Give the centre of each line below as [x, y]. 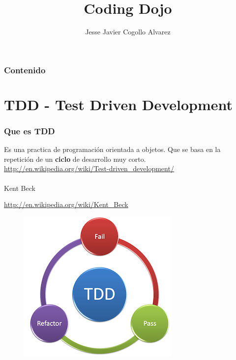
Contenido [25, 70]
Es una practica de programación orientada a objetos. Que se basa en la [112, 149]
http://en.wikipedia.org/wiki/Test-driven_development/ [89, 168]
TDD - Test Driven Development [118, 104]
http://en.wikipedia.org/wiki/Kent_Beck [66, 204]
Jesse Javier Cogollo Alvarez [128, 32]
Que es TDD [29, 131]
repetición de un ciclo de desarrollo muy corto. [75, 159]
